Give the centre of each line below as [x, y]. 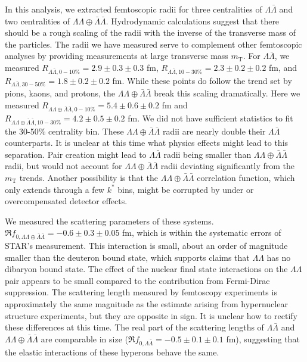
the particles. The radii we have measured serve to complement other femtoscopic [153, 44]
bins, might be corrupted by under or [186, 189]
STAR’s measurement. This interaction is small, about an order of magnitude [146, 246]
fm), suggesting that [263, 338]
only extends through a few [55, 189]
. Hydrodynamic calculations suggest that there [193, 21]
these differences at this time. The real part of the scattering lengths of [134, 327]
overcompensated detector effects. [66, 201]
